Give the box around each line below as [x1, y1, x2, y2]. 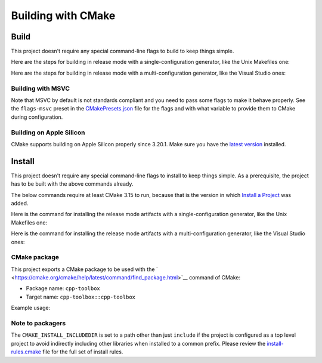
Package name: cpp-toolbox [26, 285, 101, 292]
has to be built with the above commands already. [11, 180, 134, 187]
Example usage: [11, 304, 51, 312]
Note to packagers [11, 319, 66, 328]
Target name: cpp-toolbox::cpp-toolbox [26, 293, 136, 300]
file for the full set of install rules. [42, 348, 123, 355]
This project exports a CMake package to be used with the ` [11, 266, 158, 273]
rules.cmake [11, 348, 42, 355]
